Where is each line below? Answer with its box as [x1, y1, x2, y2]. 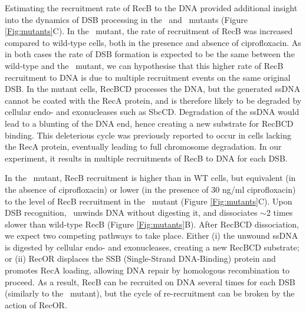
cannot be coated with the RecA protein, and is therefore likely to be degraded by [5, 94, 302, 106]
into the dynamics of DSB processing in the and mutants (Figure [5, 13, 248, 25]
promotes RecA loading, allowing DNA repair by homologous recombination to [5, 264, 289, 276]
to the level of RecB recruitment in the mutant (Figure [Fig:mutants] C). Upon [5, 195, 292, 207]
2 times [266, 206, 293, 219]
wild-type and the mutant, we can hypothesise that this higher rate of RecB [5, 59, 284, 71]
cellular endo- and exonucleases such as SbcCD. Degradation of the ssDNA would [5, 106, 300, 118]
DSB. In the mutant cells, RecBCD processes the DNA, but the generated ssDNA [5, 83, 301, 95]
